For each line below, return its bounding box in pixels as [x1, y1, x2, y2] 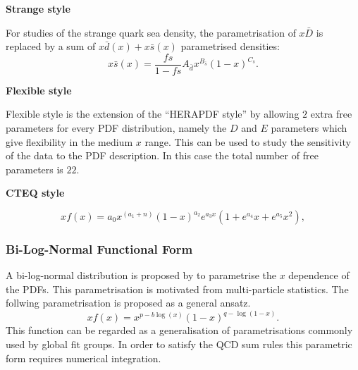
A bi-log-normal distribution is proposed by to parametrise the [6, 268, 276, 283]
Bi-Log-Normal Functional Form [6, 240, 193, 257]
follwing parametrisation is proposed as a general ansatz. [6, 295, 251, 310]
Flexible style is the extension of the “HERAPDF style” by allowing [6, 106, 300, 121]
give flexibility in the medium [6, 134, 133, 149]
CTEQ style [6, 185, 65, 200]
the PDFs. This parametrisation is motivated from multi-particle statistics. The [6, 281, 349, 296]
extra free [310, 106, 352, 121]
